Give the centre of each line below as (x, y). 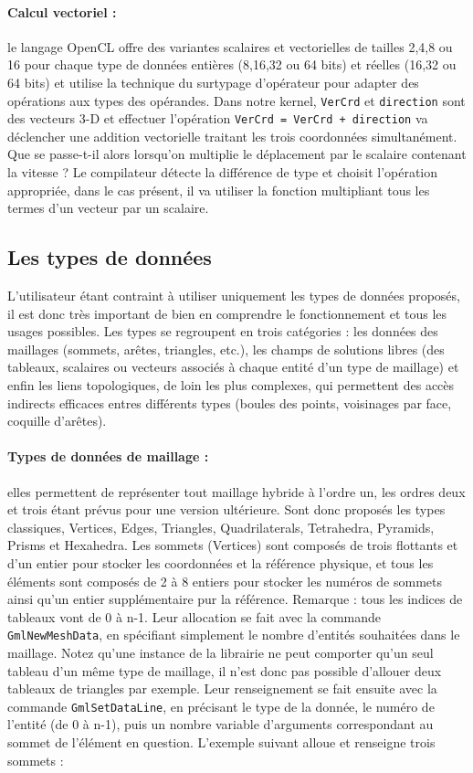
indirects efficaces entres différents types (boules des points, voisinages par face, (230, 402)
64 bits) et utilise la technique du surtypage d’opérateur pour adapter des (213, 82)
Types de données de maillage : (108, 456)
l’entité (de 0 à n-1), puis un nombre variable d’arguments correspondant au (221, 724)
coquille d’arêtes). (57, 421)
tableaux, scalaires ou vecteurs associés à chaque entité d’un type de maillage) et (233, 367)
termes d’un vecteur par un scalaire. (108, 208)
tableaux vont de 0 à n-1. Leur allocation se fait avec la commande (194, 616)
